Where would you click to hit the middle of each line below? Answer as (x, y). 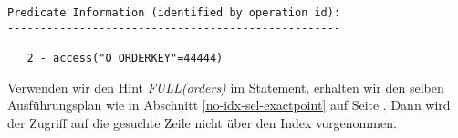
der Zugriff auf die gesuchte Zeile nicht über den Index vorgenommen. (202, 122)
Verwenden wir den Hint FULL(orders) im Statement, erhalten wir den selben (226, 87)
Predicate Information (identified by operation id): (174, 13)
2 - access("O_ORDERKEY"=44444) (125, 58)
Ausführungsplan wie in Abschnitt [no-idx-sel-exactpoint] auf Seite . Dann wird (229, 105)
